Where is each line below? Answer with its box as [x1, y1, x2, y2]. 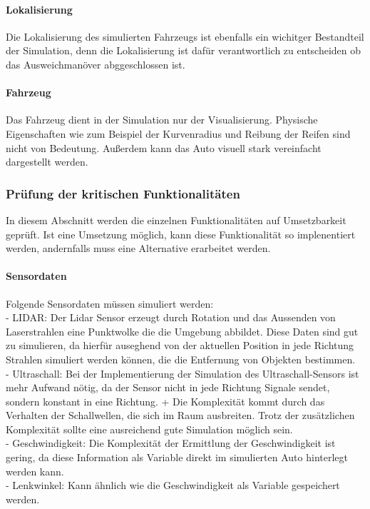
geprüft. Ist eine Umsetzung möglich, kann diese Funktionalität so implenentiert [6, 226, 356, 241]
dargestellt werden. [6, 154, 88, 169]
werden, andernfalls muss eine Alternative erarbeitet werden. [6, 241, 271, 256]
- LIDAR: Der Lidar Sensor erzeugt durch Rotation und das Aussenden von [6, 310, 336, 325]
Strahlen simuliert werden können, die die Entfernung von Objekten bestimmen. [6, 351, 356, 366]
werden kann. [6, 463, 64, 478]
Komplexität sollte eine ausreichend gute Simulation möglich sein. [6, 421, 293, 436]
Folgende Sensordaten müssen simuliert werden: [6, 296, 214, 311]
